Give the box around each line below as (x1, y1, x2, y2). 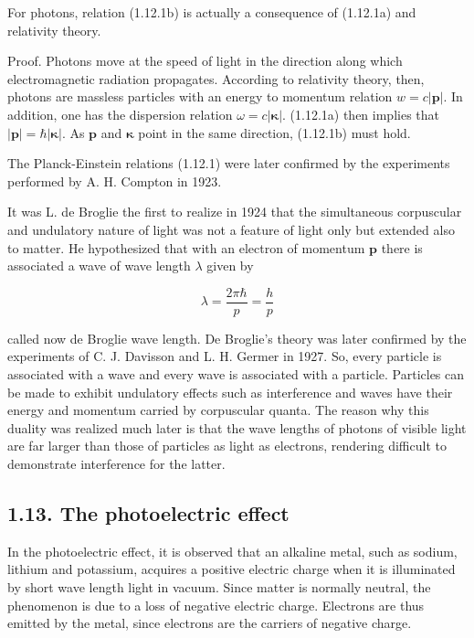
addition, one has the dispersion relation (7, 104, 233, 123)
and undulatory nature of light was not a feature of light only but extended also (7, 219, 455, 239)
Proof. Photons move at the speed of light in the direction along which (7, 51, 403, 70)
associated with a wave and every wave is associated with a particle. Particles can (7, 364, 465, 383)
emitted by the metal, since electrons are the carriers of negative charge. (7, 613, 412, 633)
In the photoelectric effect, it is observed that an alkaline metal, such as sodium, (7, 541, 458, 560)
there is (381, 238, 423, 257)
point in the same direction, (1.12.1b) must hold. (138, 122, 411, 142)
